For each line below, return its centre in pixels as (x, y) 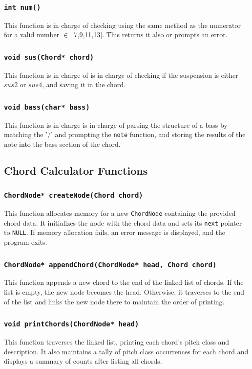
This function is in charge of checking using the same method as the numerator (123, 25)
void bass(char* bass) (47, 107)
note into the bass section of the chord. (62, 144)
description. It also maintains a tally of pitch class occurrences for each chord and (126, 351)
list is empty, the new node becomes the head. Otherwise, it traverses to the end (124, 292)
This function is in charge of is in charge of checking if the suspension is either (121, 75)
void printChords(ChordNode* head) (72, 324)
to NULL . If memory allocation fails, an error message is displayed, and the (115, 232)
